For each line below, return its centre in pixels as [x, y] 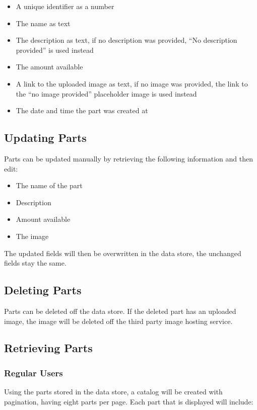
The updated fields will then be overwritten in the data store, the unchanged [123, 253]
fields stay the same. [35, 263]
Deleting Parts [43, 290]
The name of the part [49, 185]
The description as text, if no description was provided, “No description [126, 40]
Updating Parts [45, 138]
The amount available [49, 67]
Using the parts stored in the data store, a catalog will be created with [113, 392]
